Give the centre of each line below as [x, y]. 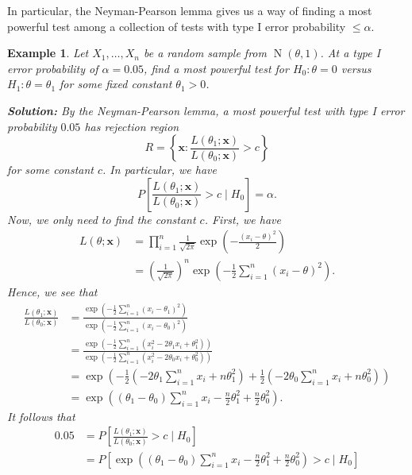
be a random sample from [205, 53]
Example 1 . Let [48, 53]
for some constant [50, 170]
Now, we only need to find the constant [102, 219]
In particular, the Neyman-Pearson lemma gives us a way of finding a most [190, 10]
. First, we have [243, 219]
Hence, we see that [52, 291]
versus [356, 68]
